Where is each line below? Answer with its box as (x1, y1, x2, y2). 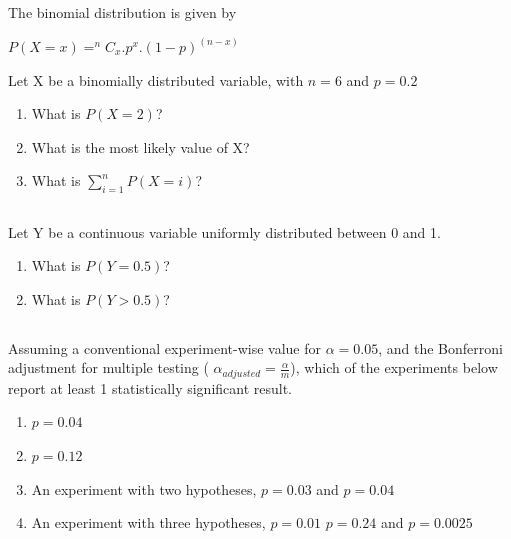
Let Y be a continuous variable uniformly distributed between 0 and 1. (8, 221, 441, 242)
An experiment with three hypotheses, (31, 512, 266, 533)
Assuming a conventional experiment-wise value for (8, 337, 321, 358)
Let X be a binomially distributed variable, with (8, 69, 304, 90)
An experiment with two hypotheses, (31, 478, 257, 499)
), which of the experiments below (290, 357, 498, 378)
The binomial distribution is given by (8, 2, 237, 22)
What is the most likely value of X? (31, 136, 250, 157)
